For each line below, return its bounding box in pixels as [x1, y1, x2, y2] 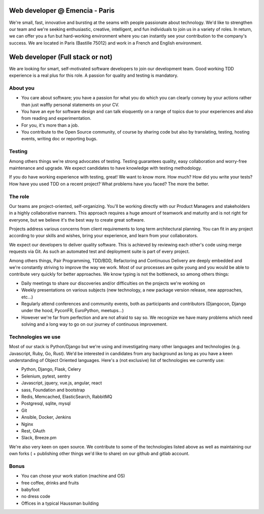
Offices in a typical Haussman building [21, 500, 99, 506]
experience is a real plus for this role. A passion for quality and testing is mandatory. [9, 72, 178, 78]
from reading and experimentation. [21, 115, 91, 121]
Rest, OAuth [21, 428, 45, 434]
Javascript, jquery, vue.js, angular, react [21, 380, 102, 386]
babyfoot [21, 487, 40, 492]
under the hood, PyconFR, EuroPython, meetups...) [21, 308, 124, 313]
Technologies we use [9, 333, 61, 340]
